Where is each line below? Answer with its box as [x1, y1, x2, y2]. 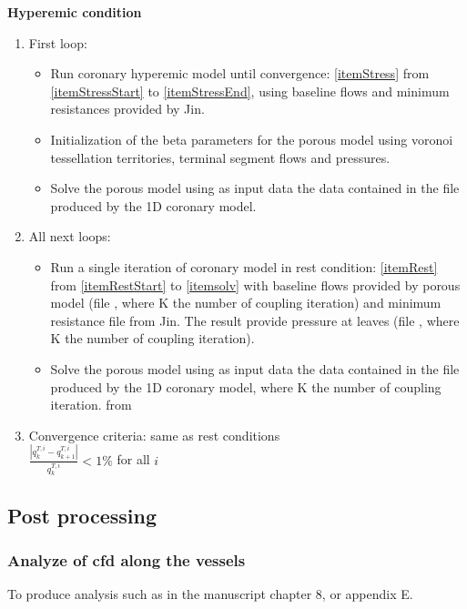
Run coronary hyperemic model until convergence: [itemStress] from [50, 64, 430, 83]
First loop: [28, 33, 87, 52]
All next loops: [28, 227, 111, 246]
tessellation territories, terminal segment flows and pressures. [50, 147, 391, 167]
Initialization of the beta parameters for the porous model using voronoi [50, 129, 453, 148]
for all [117, 450, 150, 469]
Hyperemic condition [7, 3, 142, 21]
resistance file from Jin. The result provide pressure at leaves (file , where [50, 310, 460, 330]
